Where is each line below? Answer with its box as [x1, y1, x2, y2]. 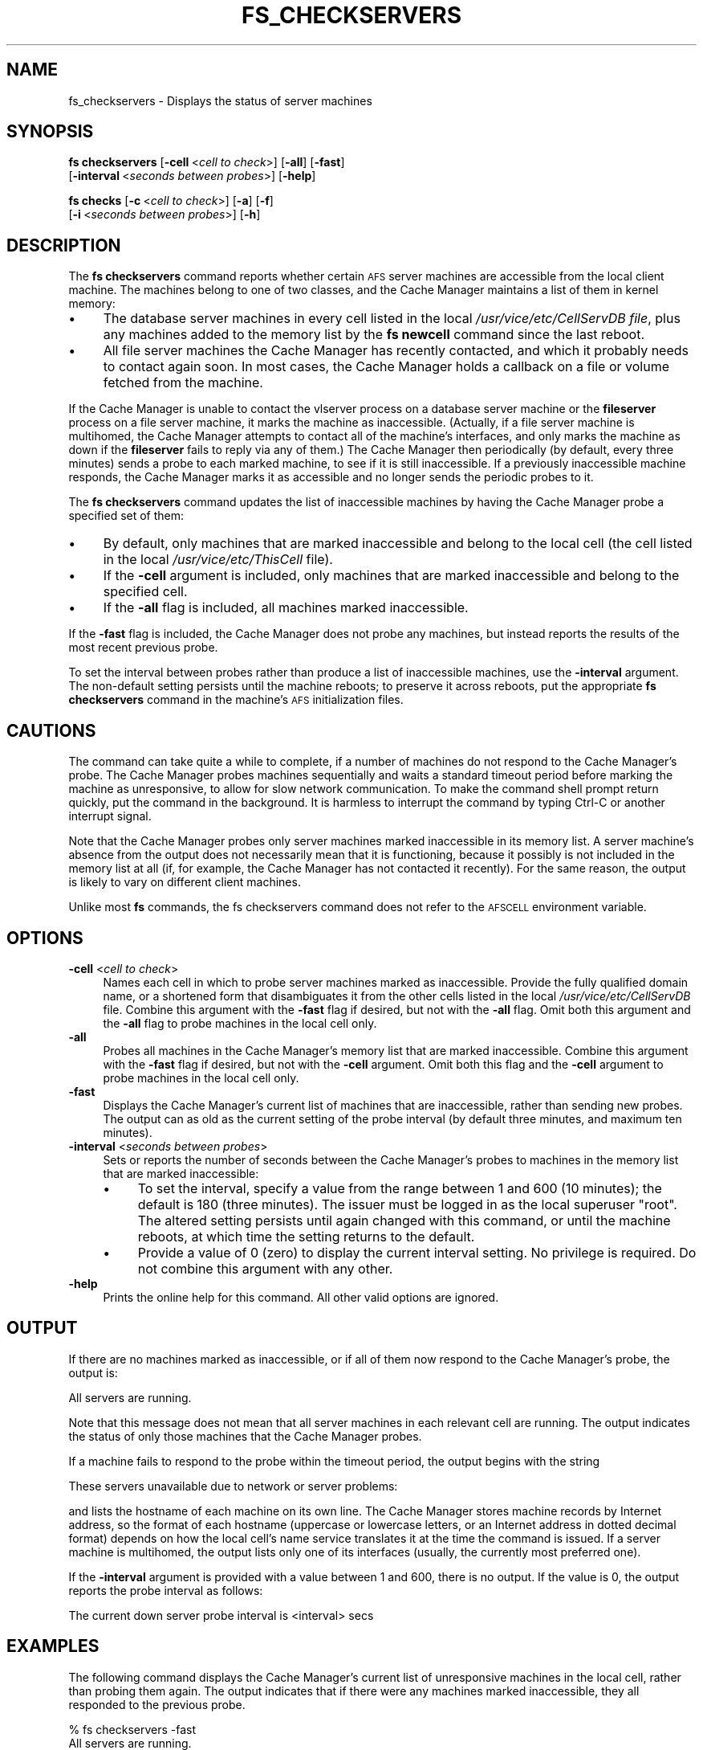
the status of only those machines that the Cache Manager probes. [68, 1429, 422, 1443]
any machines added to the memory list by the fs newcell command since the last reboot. [103, 326, 644, 343]
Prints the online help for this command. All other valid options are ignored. [103, 1290, 499, 1304]
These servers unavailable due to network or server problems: [68, 1478, 398, 1493]
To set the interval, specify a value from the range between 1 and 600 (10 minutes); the [137, 1180, 662, 1196]
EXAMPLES [6, 1636, 100, 1657]
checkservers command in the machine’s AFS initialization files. [68, 693, 404, 707]
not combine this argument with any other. [137, 1260, 393, 1277]
